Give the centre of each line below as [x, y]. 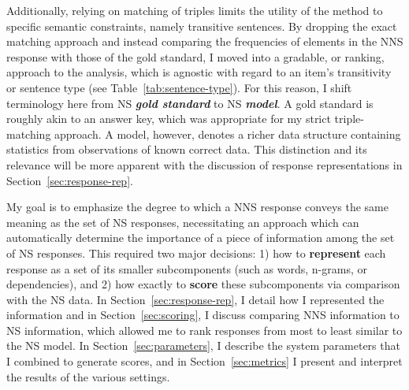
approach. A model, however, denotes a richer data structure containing [228, 134]
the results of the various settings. [88, 376]
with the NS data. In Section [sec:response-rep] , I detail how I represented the [195, 299]
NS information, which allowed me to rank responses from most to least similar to [204, 330]
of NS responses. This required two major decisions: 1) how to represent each [196, 253]
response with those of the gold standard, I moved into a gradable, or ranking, [195, 56]
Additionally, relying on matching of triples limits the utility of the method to [195, 10]
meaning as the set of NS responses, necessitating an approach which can [183, 222]
